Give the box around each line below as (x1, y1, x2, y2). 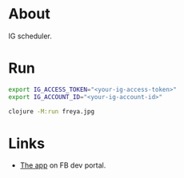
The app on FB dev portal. (19, 160, 106, 170)
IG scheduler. (8, 31, 52, 41)
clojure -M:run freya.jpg (8, 107, 94, 116)
